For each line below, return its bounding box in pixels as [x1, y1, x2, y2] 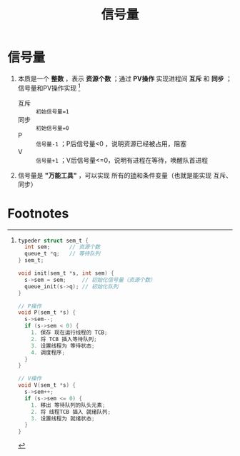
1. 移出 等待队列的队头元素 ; [31, 401, 106, 409]
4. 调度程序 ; [31, 349, 66, 356]
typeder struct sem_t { [17, 237, 89, 244]
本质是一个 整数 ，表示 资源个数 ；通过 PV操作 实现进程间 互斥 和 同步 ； [17, 74, 232, 83]
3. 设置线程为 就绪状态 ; [31, 415, 95, 422]
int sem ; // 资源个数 [24, 243, 101, 250]
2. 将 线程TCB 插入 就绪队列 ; [31, 408, 111, 415]
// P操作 [17, 303, 42, 310]
